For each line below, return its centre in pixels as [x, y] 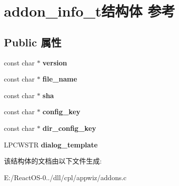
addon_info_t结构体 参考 [90, 11]
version [55, 62]
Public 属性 [33, 42]
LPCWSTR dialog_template [51, 144]
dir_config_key [69, 128]
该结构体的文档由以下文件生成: [53, 161]
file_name [60, 79]
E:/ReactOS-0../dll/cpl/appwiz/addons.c [65, 177]
